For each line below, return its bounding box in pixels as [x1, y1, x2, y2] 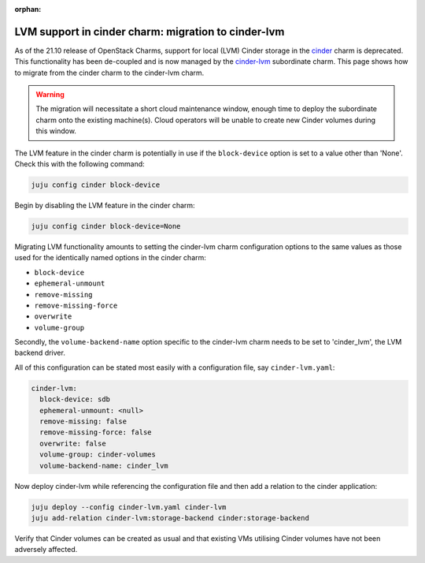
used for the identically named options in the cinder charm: [14, 253, 206, 263]
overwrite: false [39, 438, 106, 448]
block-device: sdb [39, 395, 110, 404]
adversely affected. [14, 545, 78, 554]
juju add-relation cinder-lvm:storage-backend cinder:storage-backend [31, 513, 310, 522]
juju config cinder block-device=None [31, 222, 181, 230]
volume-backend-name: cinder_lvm [39, 461, 168, 470]
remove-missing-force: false [39, 428, 153, 437]
